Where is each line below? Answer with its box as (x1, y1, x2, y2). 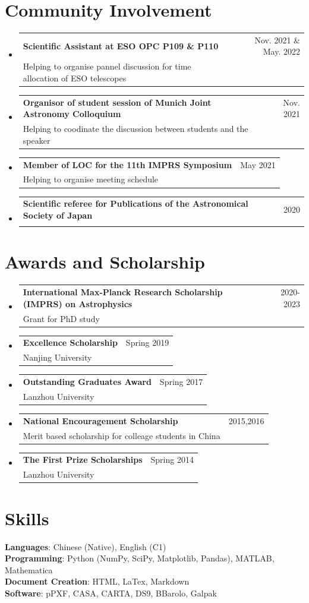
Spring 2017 (159, 375, 203, 388)
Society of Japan (23, 209, 93, 221)
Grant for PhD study (23, 312, 100, 324)
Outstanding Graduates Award (23, 375, 152, 388)
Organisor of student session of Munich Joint (23, 96, 212, 108)
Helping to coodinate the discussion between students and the (23, 122, 248, 135)
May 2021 (240, 158, 276, 171)
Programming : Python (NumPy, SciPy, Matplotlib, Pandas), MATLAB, (5, 552, 275, 564)
